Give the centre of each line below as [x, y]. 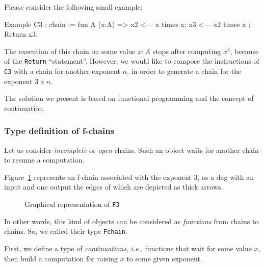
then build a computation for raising [61, 258]
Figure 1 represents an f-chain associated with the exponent [98, 177]
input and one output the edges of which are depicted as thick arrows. [114, 187]
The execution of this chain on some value [70, 51]
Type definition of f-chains [59, 131]
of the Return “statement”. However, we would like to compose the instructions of [132, 61]
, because [244, 51]
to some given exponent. [164, 258]
